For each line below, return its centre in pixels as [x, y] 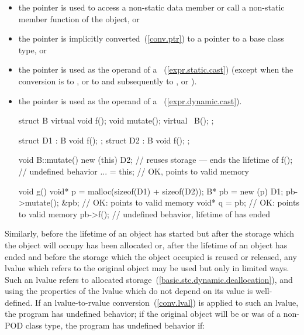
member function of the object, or [79, 18]
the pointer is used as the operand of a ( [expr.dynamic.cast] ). [130, 100]
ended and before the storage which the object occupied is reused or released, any [151, 256]
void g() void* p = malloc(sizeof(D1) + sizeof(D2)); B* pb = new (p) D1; [151, 191]
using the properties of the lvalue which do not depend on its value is [129, 291]
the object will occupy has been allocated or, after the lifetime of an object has [146, 245]
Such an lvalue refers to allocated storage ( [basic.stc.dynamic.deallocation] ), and [149, 279]
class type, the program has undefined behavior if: [115, 325]
